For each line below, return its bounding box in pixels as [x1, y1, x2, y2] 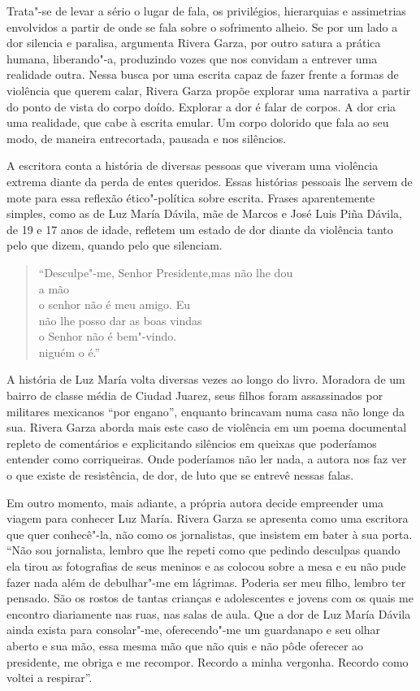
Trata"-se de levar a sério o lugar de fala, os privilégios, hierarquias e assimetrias [6, 2, 406, 19]
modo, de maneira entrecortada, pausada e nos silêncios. [6, 129, 287, 146]
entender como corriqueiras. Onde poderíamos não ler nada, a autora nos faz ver [6, 450, 407, 467]
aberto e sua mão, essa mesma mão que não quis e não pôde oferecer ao [6, 637, 364, 654]
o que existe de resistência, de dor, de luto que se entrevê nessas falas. [6, 467, 354, 484]
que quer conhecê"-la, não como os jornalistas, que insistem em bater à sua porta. [6, 525, 413, 542]
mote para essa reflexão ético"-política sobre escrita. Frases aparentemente [6, 189, 375, 206]
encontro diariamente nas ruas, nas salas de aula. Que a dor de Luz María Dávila [6, 605, 411, 622]
